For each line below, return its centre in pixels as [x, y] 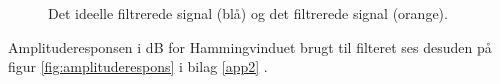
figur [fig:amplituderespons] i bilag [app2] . [138, 66]
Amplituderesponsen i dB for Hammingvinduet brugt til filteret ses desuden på [250, 46]
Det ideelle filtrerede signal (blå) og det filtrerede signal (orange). [248, 13]
